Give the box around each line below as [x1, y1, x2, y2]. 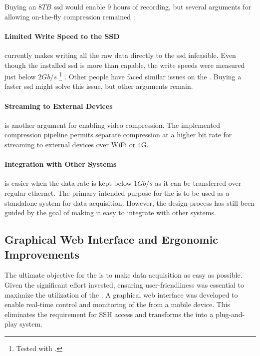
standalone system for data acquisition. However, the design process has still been [4, 197, 255, 208]
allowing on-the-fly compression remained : [4, 11, 135, 21]
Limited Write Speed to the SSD [4, 30, 120, 41]
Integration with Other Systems [4, 159, 117, 169]
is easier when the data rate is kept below [4, 178, 132, 188]
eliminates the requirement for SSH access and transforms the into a [4, 309, 214, 319]
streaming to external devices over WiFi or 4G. [4, 139, 149, 149]
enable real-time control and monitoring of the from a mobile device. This [4, 299, 231, 310]
